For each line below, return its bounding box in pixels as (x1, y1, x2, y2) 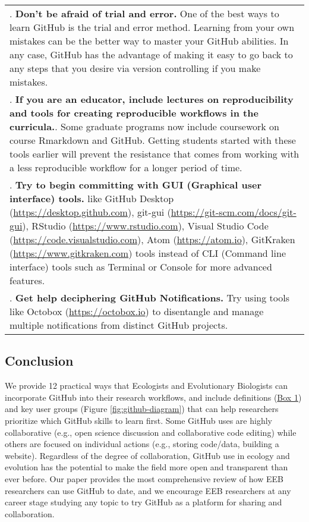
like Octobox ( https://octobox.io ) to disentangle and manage (10, 304, 264, 318)
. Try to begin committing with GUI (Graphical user (10, 178, 262, 191)
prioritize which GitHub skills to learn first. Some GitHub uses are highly (5, 414, 272, 426)
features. (10, 273, 45, 287)
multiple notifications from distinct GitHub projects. (10, 318, 228, 332)
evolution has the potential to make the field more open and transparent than (5, 461, 288, 473)
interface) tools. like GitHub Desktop (10, 191, 174, 205)
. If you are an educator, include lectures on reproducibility (10, 92, 294, 106)
